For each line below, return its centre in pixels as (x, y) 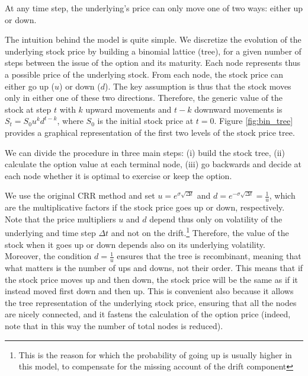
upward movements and (129, 109)
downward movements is (238, 109)
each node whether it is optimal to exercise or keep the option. (118, 175)
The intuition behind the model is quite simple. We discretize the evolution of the (153, 39)
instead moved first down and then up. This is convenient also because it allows (149, 291)
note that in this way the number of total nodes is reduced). (114, 325)
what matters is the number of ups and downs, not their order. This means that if (154, 267)
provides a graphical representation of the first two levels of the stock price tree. (150, 132)
